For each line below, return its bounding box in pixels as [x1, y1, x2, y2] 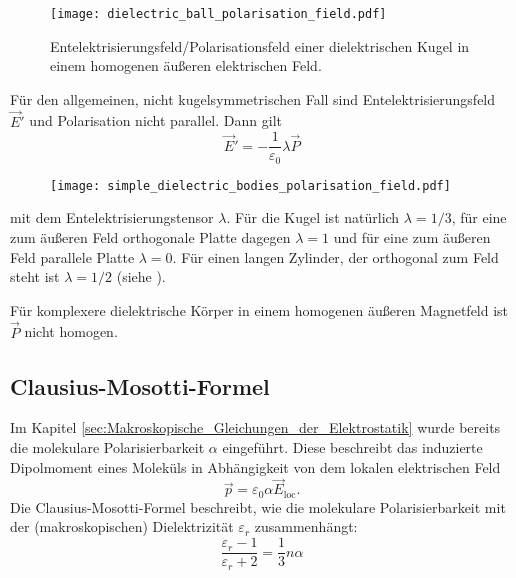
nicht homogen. [24, 321, 118, 342]
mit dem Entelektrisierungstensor [10, 207, 214, 228]
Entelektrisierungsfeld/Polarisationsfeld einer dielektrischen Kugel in [50, 35, 470, 56]
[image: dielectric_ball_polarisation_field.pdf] [50, 7, 387, 21]
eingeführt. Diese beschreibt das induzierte [222, 437, 483, 457]
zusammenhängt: [254, 516, 358, 537]
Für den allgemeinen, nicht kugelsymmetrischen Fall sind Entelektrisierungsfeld [10, 88, 496, 109]
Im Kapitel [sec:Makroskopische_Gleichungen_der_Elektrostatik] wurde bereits [10, 417, 501, 438]
